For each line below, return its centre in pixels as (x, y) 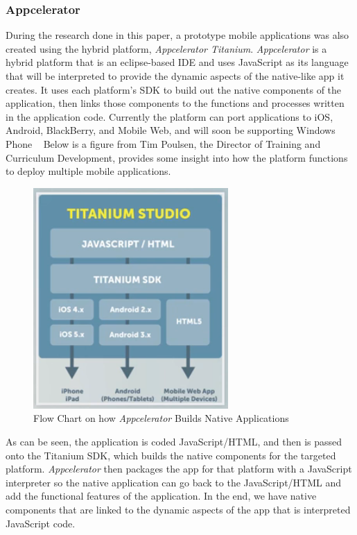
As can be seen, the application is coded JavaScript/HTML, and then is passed (174, 441)
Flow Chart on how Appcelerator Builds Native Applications (161, 418)
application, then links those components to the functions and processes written (175, 103)
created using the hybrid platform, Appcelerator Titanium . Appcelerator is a (166, 48)
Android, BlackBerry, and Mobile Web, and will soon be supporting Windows (171, 130)
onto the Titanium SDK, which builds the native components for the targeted (171, 455)
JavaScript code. (41, 523)
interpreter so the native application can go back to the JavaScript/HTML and (174, 482)
